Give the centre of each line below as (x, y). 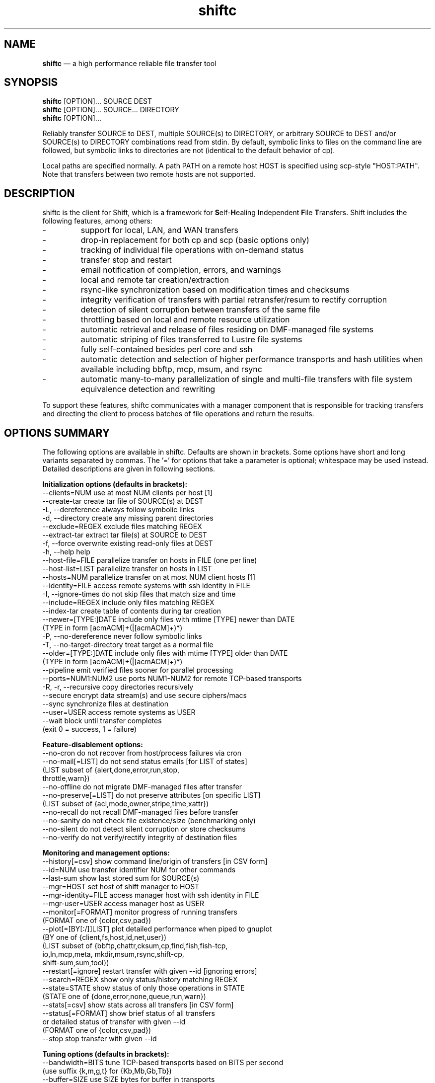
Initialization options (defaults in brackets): (115, 484)
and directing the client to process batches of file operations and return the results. (178, 414)
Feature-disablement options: (93, 745)
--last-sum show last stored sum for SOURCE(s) (121, 878)
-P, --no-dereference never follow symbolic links (122, 636)
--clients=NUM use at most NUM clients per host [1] (127, 493)
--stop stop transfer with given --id (100, 1039)
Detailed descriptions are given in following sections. (129, 469)
